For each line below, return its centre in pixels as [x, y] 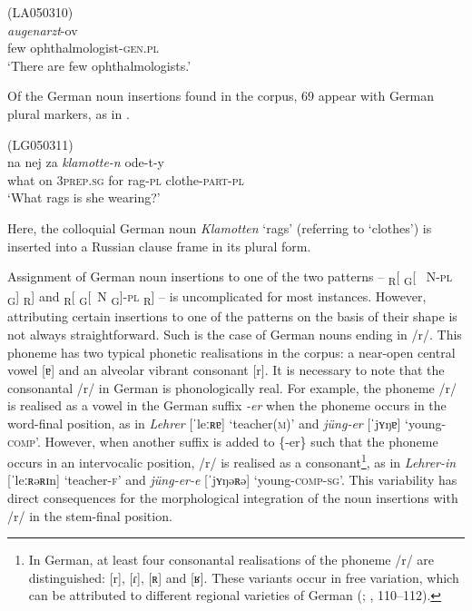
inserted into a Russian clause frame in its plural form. [159, 246]
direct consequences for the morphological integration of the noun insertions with [233, 497]
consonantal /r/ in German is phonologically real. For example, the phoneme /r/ [232, 387]
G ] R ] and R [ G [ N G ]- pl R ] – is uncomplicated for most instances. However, [217, 298]
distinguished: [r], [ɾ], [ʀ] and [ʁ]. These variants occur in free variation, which [244, 577]
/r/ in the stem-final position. [90, 515]
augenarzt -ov [43, 30]
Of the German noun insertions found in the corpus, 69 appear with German [221, 96]
